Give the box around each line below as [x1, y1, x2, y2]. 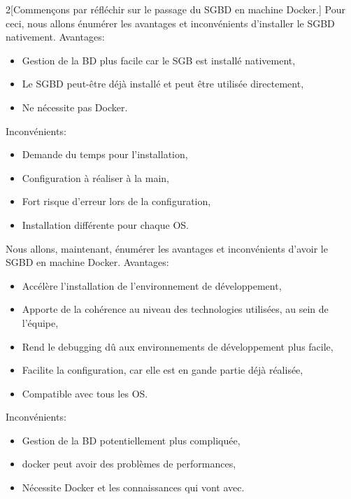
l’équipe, [22, 315, 59, 330]
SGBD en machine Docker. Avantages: [6, 255, 169, 269]
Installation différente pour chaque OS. [22, 217, 189, 232]
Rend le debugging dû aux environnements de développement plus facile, [22, 339, 334, 353]
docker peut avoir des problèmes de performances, [22, 456, 236, 471]
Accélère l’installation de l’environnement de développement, [22, 278, 282, 293]
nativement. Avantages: [6, 29, 105, 44]
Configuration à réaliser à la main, [22, 170, 170, 185]
